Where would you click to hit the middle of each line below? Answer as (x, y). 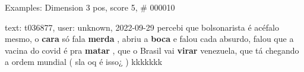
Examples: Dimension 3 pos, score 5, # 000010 (90, 7)
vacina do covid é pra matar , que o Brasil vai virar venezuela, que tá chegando (152, 50)
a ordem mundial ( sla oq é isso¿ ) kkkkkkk (84, 62)
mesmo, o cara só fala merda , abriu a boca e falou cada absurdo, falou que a (149, 39)
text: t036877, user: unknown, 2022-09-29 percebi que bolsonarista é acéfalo (142, 27)
